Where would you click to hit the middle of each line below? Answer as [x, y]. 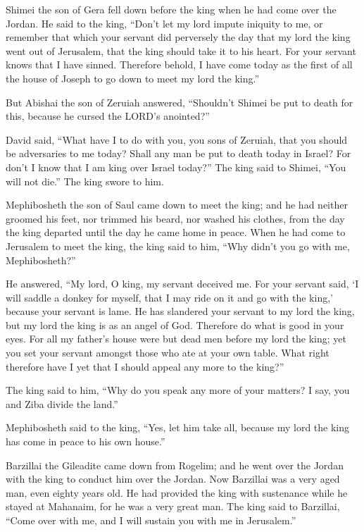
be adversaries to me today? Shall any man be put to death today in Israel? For [178, 153]
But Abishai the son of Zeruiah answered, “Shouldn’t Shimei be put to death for [180, 102]
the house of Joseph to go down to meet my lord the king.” [133, 78]
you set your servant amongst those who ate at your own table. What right [168, 353]
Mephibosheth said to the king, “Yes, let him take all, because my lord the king [178, 427]
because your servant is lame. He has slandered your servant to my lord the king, [180, 311]
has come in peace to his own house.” [86, 441]
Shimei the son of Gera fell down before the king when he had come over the [171, 9]
